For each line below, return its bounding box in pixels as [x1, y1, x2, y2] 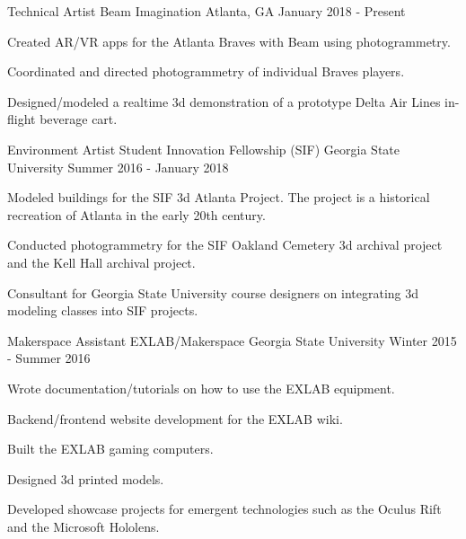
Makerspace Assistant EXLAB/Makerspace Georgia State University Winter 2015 [7, 331, 457, 349]
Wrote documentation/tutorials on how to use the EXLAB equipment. [7, 378, 395, 397]
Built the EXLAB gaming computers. [7, 439, 214, 458]
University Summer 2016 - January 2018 [7, 157, 229, 176]
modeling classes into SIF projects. [7, 301, 198, 320]
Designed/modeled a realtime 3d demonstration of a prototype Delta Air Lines [7, 92, 441, 110]
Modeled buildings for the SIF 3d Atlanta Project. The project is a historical [7, 188, 430, 207]
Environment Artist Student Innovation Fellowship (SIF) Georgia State [7, 139, 400, 158]
